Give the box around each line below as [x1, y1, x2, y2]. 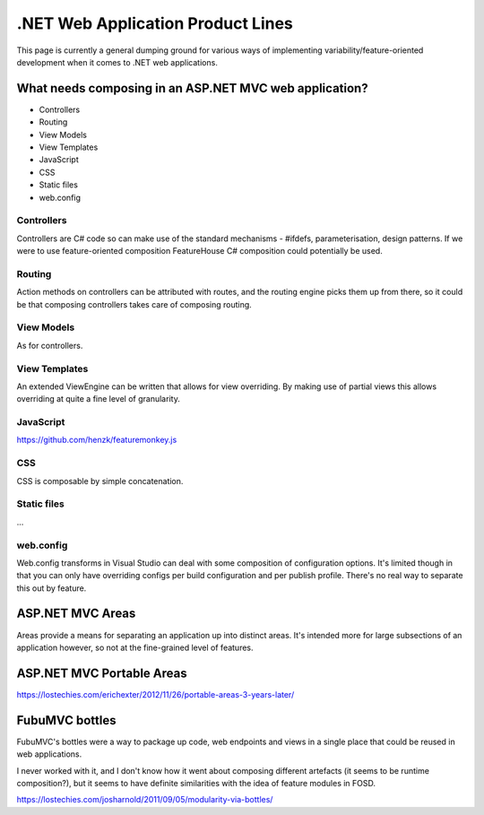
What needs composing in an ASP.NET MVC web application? [16, 81, 368, 96]
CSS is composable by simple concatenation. [16, 475, 184, 486]
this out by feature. [16, 583, 87, 594]
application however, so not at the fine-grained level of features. [16, 642, 255, 653]
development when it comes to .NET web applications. [16, 56, 219, 67]
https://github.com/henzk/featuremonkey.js [16, 435, 177, 446]
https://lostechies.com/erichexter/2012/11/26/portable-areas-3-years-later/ [16, 689, 295, 699]
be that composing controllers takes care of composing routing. [16, 299, 253, 309]
